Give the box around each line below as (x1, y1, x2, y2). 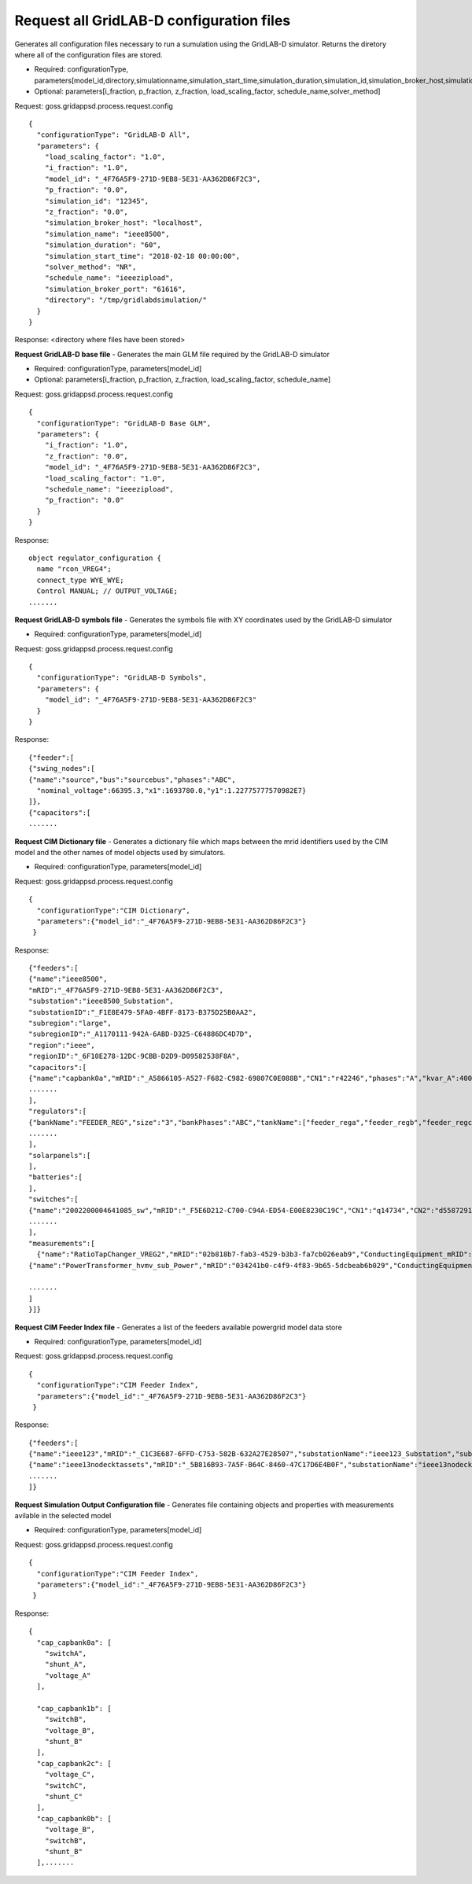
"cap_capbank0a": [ (36, 1638, 112, 1647)
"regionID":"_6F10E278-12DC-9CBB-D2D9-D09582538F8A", (28, 1052, 240, 1061)
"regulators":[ (28, 1107, 87, 1116)
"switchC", (44, 1781, 87, 1790)
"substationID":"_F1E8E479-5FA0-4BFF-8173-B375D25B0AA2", (28, 1008, 257, 1016)
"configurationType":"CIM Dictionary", (36, 905, 190, 915)
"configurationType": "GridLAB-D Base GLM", (36, 418, 212, 428)
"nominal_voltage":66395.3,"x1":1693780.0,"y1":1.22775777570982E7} (36, 786, 307, 795)
